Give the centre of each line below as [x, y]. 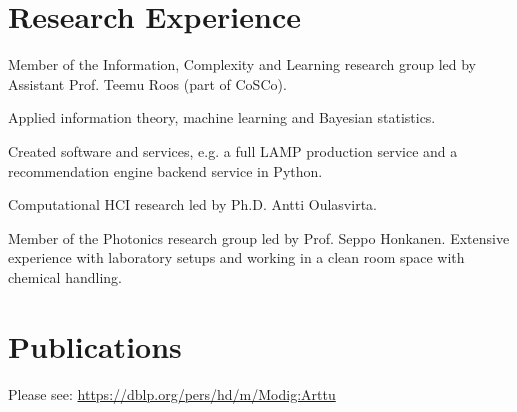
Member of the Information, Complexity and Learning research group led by [242, 64]
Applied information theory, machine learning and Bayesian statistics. [222, 117]
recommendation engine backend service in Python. [165, 170]
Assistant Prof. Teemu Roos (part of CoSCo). [147, 83]
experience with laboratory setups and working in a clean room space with [236, 257]
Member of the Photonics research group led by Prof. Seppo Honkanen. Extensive [259, 237]
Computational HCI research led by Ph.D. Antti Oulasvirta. [192, 204]
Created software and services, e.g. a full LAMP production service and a [233, 150]
